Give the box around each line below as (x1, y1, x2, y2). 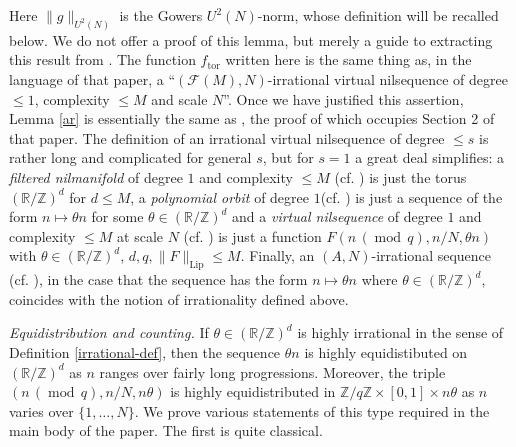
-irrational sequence (371, 245, 492, 266)
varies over (9, 400, 74, 421)
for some (91, 206, 144, 227)
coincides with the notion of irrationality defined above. (9, 288, 349, 309)
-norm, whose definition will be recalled (257, 5, 499, 25)
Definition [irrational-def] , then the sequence (9, 341, 281, 362)
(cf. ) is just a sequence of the (320, 186, 503, 207)
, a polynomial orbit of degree (130, 186, 309, 207)
